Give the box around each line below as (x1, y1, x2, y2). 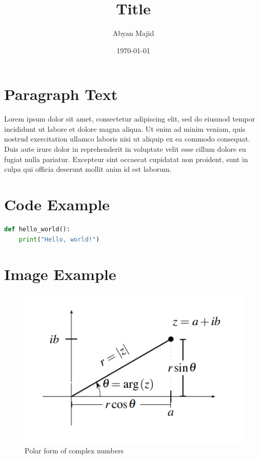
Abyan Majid (112, 28, 154, 38)
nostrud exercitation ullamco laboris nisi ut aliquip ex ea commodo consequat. (4, 133, 250, 144)
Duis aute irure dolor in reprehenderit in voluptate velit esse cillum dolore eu (4, 144, 246, 154)
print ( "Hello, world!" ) (18, 235, 100, 243)
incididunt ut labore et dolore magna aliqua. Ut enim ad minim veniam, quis (4, 123, 246, 134)
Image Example (4, 264, 116, 285)
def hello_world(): (4, 225, 70, 233)
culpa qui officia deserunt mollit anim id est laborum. (4, 164, 172, 174)
